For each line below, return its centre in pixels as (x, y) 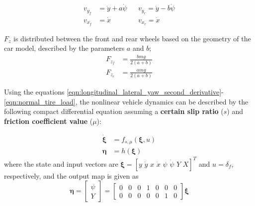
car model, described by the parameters (64, 48)
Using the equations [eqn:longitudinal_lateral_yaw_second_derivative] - (114, 92)
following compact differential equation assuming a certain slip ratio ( (114, 111)
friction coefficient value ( (48, 121)
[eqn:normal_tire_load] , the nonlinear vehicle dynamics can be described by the (126, 101)
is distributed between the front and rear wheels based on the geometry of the (132, 38)
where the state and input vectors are (61, 163)
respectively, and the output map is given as (71, 175)
